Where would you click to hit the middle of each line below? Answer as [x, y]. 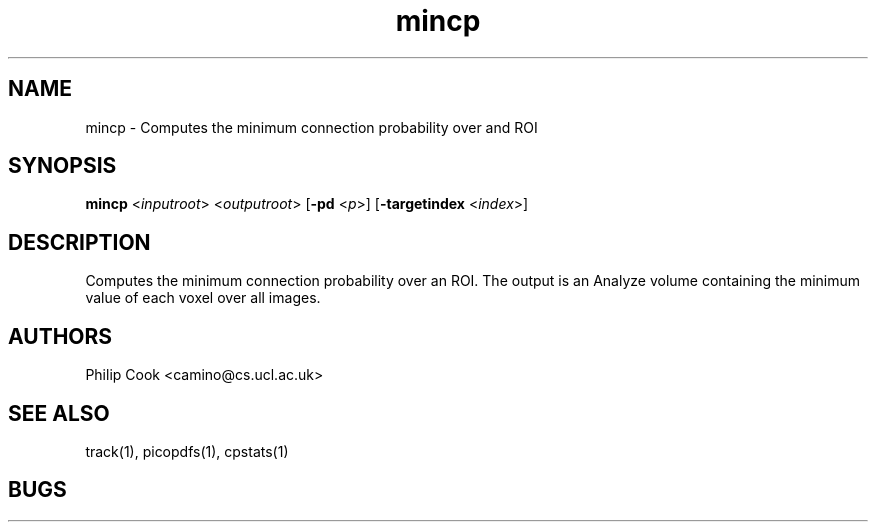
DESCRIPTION [79, 242]
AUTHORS [60, 336]
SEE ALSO [59, 413]
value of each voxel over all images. [203, 298]
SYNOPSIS [62, 166]
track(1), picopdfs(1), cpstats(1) [187, 451]
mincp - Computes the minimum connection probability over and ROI [311, 127]
